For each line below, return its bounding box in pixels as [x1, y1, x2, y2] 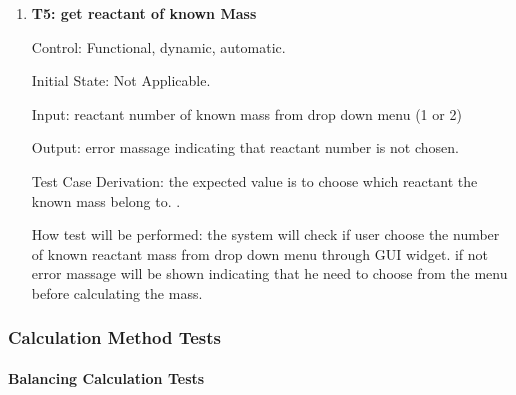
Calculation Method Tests [8, 325, 221, 350]
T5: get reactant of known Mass [31, 3, 257, 23]
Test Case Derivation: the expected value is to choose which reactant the [31, 170, 478, 191]
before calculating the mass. [31, 282, 203, 303]
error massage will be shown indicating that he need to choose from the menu [31, 263, 508, 284]
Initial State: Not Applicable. [31, 70, 211, 91]
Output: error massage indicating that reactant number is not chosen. [31, 137, 459, 158]
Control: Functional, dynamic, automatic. [31, 36, 286, 57]
